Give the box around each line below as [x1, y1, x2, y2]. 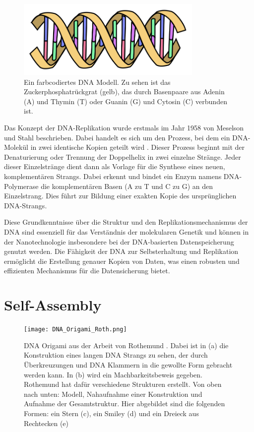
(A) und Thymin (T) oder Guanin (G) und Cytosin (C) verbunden [24, 96, 227, 106]
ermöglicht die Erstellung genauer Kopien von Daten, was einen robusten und [4, 255, 240, 266]
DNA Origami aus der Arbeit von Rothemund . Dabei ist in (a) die [24, 340, 229, 350]
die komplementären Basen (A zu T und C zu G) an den [41, 181, 213, 191]
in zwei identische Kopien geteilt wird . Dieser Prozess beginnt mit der [30, 142, 245, 152]
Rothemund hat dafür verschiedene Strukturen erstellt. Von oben [24, 379, 222, 389]
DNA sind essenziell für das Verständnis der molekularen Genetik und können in [4, 227, 249, 237]
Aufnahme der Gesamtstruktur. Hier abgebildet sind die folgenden [24, 398, 225, 409]
